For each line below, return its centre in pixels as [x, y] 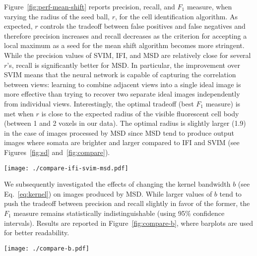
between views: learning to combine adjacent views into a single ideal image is [123, 84]
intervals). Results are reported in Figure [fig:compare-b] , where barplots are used [129, 223]
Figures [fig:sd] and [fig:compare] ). [57, 152]
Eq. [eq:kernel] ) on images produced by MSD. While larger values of [108, 193]
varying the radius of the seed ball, [57, 16]
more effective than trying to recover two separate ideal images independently [122, 94]
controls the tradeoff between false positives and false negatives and [143, 26]
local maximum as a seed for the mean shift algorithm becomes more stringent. [124, 45]
